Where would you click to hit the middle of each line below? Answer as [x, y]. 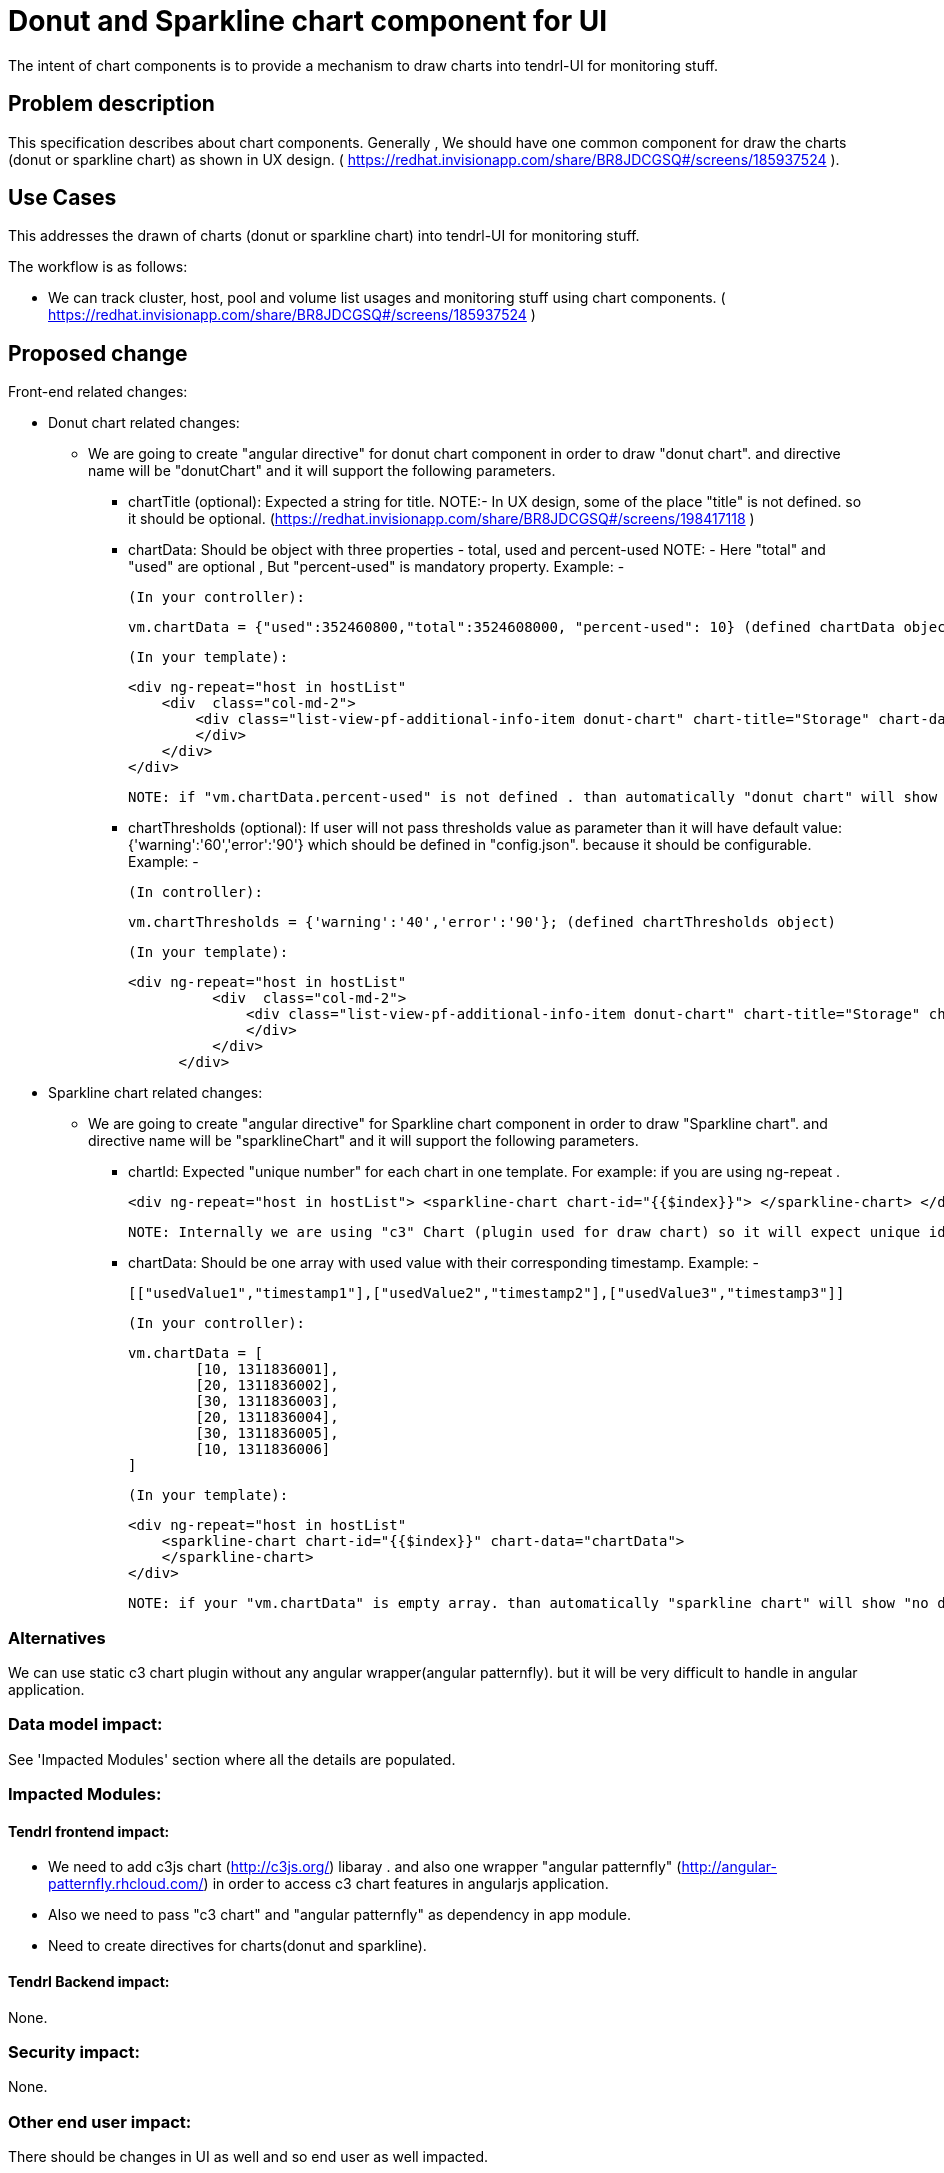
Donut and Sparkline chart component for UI [308, 21]
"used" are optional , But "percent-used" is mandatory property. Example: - [376, 567]
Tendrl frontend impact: [89, 1831]
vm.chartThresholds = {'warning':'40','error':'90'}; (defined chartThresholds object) [482, 922]
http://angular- [729, 1867]
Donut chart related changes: [144, 423]
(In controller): [195, 892]
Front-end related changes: [98, 392]
